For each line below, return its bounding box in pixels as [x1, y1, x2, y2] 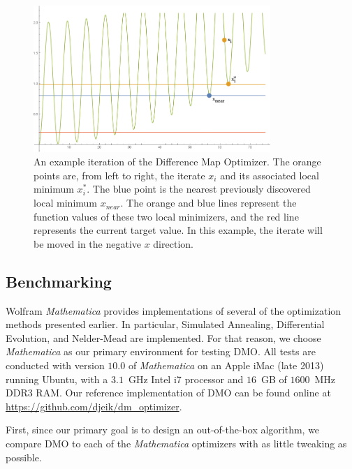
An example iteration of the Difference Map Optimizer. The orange [34, 154, 321, 169]
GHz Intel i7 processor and [128, 371, 244, 386]
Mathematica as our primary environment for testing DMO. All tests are [6, 344, 316, 359]
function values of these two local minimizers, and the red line [34, 209, 299, 223]
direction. [153, 236, 193, 251]
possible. [6, 449, 42, 464]
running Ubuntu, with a [6, 371, 108, 386]
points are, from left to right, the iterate [34, 167, 205, 182]
